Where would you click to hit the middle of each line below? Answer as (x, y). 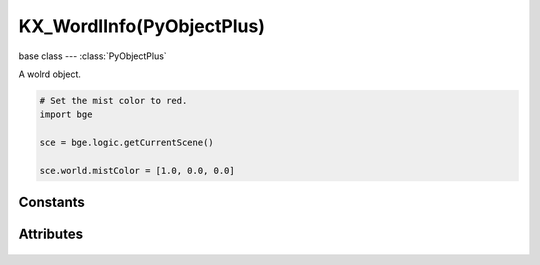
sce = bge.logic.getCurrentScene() (126, 143)
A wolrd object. (50, 74)
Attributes (51, 234)
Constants (51, 202)
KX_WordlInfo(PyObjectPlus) (141, 26)
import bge (66, 114)
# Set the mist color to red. (113, 100)
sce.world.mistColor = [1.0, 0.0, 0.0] (137, 170)
